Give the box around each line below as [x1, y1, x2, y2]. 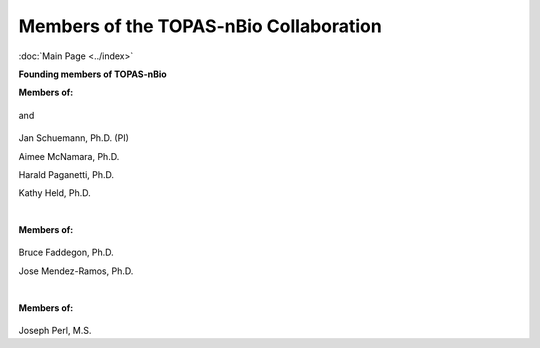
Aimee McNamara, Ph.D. [18, 150, 120, 162]
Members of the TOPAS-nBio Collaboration [18, 15, 382, 37]
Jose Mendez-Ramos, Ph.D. [18, 265, 134, 277]
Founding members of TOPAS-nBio [18, 68, 167, 80]
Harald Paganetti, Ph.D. [18, 168, 115, 180]
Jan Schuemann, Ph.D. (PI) [18, 132, 130, 144]
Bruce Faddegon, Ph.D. [18, 246, 114, 259]
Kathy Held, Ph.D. [18, 187, 92, 199]
